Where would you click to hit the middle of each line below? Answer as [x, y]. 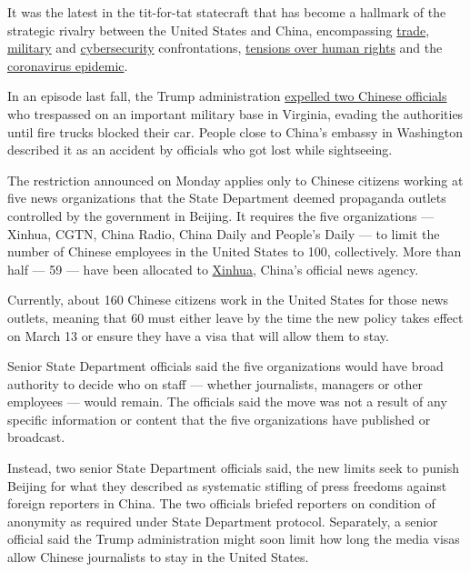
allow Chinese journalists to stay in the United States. [158, 557]
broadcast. [36, 437]
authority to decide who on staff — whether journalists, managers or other [215, 383]
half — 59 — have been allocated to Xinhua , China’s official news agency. [213, 269]
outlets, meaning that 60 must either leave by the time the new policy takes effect [235, 317]
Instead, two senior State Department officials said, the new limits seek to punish [233, 468]
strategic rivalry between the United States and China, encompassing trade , [219, 30]
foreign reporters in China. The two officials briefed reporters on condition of [221, 503]
